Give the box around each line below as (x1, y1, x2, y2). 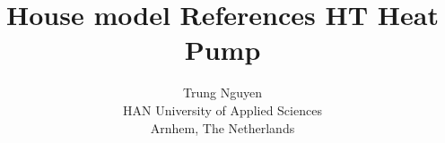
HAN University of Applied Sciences (123, 100, 322, 119)
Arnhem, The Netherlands (150, 118, 295, 137)
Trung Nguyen (183, 83, 262, 102)
